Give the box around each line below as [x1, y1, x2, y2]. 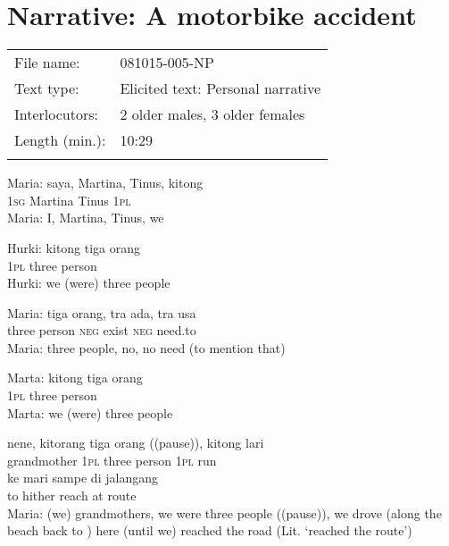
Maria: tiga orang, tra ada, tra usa [7, 303, 196, 322]
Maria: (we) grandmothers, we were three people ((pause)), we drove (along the [7, 503, 442, 522]
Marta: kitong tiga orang [7, 368, 143, 387]
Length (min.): [14, 130, 106, 151]
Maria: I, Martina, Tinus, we [7, 208, 164, 227]
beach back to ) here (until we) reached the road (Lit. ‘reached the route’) [7, 521, 412, 540]
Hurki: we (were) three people [7, 273, 170, 292]
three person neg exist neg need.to [7, 321, 196, 340]
